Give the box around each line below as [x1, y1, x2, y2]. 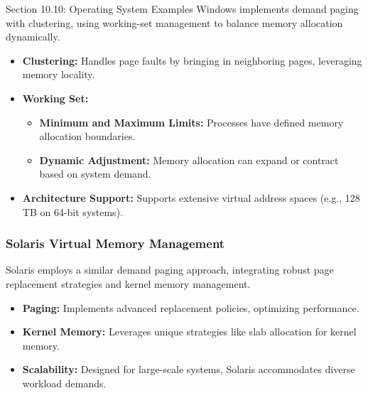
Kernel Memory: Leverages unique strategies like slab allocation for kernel [22, 324, 357, 339]
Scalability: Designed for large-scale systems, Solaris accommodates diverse [22, 362, 355, 377]
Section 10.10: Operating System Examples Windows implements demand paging [6, 1, 359, 16]
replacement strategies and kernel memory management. [6, 276, 251, 291]
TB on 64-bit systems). [22, 204, 123, 219]
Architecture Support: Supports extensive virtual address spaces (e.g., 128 [22, 190, 360, 205]
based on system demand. [39, 166, 151, 181]
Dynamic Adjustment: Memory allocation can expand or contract [39, 152, 339, 167]
